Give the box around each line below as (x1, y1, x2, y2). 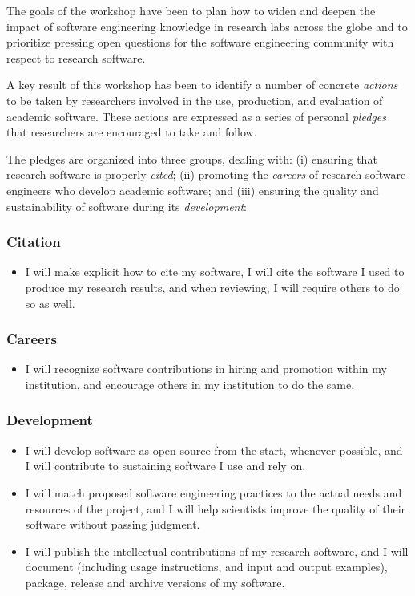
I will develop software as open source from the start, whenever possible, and (25, 441, 403, 458)
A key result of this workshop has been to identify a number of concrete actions (6, 76, 398, 93)
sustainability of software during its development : (6, 197, 247, 214)
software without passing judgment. (25, 516, 200, 533)
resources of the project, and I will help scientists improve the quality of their (25, 500, 406, 517)
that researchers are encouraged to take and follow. (6, 124, 257, 140)
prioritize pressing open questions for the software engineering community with (6, 34, 394, 51)
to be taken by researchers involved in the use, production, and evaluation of (6, 91, 383, 108)
